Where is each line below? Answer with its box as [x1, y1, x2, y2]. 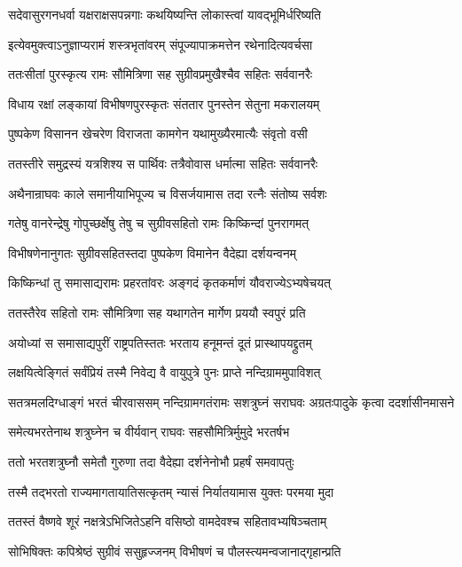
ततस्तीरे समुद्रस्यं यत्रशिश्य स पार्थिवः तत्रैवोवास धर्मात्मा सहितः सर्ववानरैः [8, 154, 318, 172]
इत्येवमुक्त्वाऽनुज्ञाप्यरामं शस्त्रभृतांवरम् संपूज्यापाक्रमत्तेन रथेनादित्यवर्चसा [8, 35, 313, 53]
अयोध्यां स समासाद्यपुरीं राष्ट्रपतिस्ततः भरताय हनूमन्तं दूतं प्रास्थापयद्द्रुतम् [8, 333, 312, 351]
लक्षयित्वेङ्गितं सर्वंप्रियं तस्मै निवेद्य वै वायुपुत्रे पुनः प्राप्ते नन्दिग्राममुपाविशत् [8, 363, 321, 382]
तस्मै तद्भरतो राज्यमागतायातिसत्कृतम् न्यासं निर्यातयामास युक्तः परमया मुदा [8, 482, 334, 500]
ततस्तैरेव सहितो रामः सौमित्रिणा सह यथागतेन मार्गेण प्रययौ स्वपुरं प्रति [8, 303, 306, 321]
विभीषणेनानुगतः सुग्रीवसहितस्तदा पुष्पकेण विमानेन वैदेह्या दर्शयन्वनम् [8, 243, 296, 262]
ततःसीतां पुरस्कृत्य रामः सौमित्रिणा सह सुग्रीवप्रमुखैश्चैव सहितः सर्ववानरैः [8, 65, 313, 83]
